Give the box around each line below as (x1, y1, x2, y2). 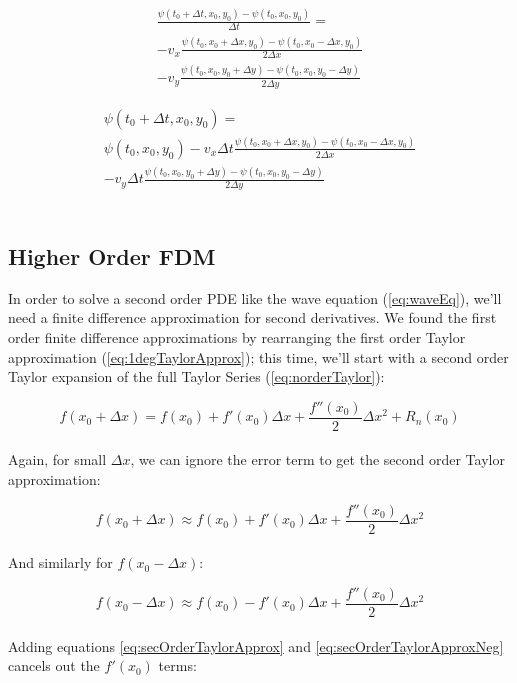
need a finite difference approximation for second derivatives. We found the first (8, 307, 497, 328)
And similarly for (8, 552, 113, 573)
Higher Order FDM (8, 241, 216, 272)
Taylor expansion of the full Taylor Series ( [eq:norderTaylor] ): (8, 366, 385, 387)
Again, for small (8, 449, 107, 470)
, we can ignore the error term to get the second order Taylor (130, 449, 505, 470)
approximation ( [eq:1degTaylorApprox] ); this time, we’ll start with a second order (8, 346, 509, 367)
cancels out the (8, 655, 100, 676)
